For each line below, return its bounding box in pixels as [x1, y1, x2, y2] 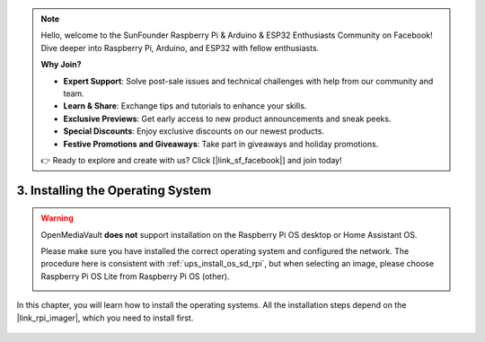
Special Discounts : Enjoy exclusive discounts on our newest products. [63, 126, 325, 136]
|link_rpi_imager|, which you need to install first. [16, 312, 194, 323]
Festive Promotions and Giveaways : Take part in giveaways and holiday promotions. [63, 138, 379, 149]
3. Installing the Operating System [16, 182, 212, 197]
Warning [40, 213, 74, 224]
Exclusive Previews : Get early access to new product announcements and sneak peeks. [63, 113, 392, 124]
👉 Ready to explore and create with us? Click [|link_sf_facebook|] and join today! [40, 154, 342, 165]
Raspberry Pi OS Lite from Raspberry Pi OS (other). [40, 270, 230, 282]
